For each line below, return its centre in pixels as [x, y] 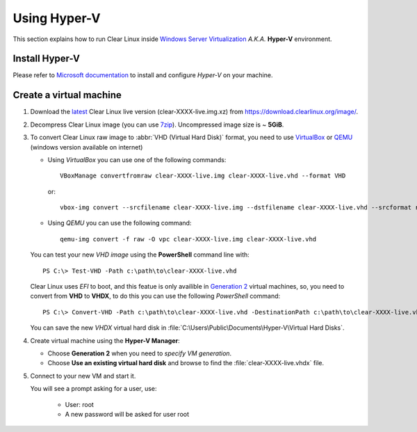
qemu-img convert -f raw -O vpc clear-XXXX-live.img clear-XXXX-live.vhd [188, 239]
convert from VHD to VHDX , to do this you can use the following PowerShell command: [155, 296]
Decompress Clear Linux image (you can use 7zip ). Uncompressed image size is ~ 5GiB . [157, 125]
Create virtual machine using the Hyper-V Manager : [105, 340]
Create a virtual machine [67, 95]
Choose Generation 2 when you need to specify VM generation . [140, 353]
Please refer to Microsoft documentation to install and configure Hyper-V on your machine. [143, 75]
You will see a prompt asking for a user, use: [93, 389]
